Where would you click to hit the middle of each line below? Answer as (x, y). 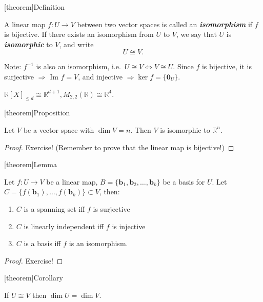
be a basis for (184, 181)
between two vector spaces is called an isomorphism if (165, 24)
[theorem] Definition (35, 7)
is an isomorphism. (98, 243)
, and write (76, 44)
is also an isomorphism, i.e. (78, 66)
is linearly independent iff (64, 226)
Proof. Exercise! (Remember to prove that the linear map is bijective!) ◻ (119, 147)
